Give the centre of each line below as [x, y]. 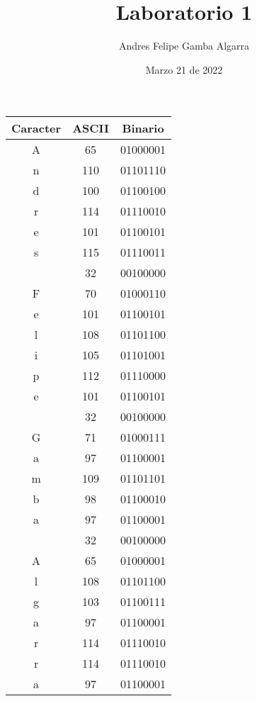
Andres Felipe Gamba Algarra [184, 46]
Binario [143, 128]
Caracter [36, 128]
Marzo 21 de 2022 [184, 69]
